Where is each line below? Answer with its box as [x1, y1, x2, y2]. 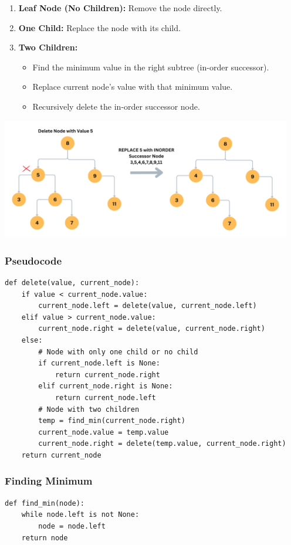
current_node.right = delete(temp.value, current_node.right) [38, 439, 286, 448]
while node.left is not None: [21, 510, 140, 519]
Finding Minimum [5, 473, 93, 488]
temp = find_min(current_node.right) [38, 417, 185, 425]
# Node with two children [38, 405, 140, 414]
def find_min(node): [5, 499, 85, 507]
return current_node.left [55, 394, 156, 402]
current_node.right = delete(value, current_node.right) [38, 324, 265, 333]
